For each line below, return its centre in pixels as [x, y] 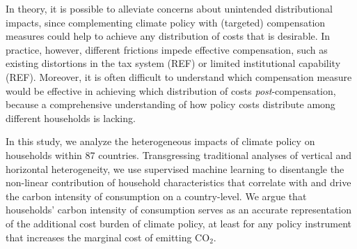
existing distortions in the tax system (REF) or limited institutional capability [173, 63]
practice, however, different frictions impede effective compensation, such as [167, 49]
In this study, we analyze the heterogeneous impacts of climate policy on [160, 141]
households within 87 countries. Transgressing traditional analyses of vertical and [179, 154]
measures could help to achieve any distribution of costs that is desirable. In [168, 36]
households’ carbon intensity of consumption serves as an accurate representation [179, 210]
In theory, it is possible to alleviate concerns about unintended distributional [169, 8]
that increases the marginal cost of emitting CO [108, 237]
